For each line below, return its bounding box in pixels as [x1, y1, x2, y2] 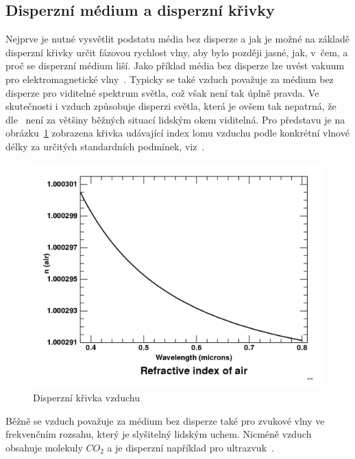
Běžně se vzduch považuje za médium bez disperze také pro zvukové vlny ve [5, 413, 325, 427]
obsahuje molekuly [5, 440, 83, 454]
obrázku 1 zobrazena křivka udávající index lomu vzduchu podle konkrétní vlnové [5, 126, 350, 140]
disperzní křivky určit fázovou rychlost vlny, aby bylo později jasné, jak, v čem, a [5, 45, 348, 59]
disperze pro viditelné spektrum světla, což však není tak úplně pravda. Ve [5, 85, 319, 99]
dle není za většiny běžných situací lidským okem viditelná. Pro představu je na [5, 112, 345, 126]
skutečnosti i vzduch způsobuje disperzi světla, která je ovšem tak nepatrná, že [5, 99, 336, 113]
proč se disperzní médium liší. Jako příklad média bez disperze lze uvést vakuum [5, 58, 345, 73]
